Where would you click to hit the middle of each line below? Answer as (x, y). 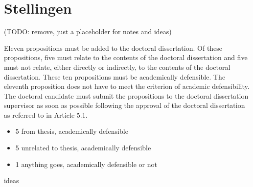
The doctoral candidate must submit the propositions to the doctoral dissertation (126, 95)
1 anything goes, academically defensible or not (86, 164)
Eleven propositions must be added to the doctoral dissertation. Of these (113, 48)
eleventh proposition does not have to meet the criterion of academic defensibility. (127, 86)
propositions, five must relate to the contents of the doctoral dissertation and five (126, 57)
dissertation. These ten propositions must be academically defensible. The (115, 76)
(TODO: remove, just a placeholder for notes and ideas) (88, 31)
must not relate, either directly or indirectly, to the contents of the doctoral (117, 67)
